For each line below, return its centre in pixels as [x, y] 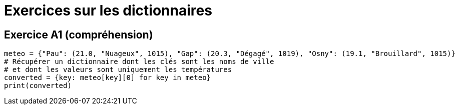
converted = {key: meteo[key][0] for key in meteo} [108, 78]
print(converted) [38, 86]
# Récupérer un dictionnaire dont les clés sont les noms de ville [139, 62]
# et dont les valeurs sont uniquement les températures [118, 70]
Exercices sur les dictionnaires [108, 10]
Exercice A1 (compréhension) [79, 34]
